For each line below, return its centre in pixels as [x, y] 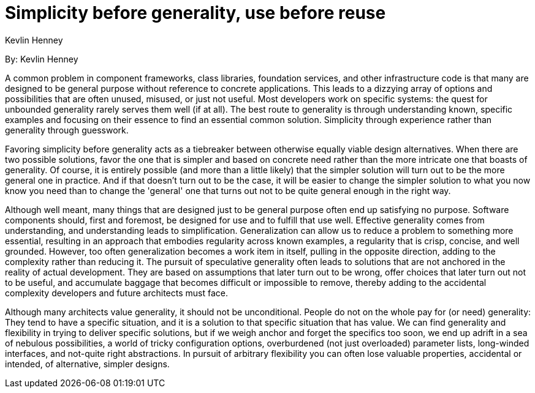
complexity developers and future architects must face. [116, 293]
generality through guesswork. [67, 130]
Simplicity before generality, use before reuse [195, 13]
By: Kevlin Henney [42, 59]
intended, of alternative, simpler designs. [87, 364]
